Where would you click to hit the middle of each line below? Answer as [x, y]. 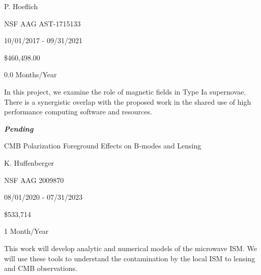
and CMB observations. [41, 268]
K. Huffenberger [29, 162]
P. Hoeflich [21, 6]
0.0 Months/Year [31, 74]
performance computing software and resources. [78, 112]
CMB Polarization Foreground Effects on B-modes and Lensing [103, 146]
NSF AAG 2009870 [34, 180]
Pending [19, 128]
